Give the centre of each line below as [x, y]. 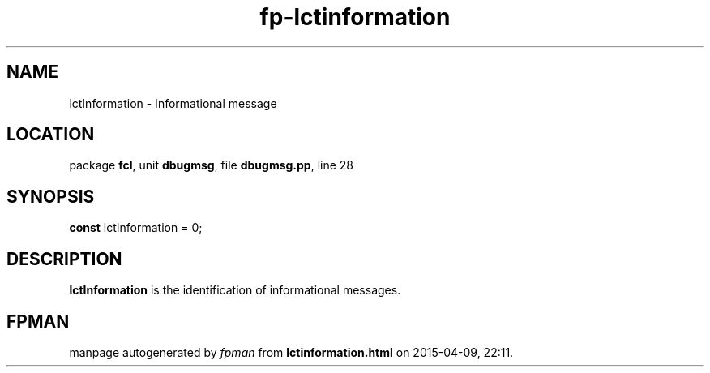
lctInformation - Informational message [173, 103]
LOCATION [51, 135]
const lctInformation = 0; [136, 228]
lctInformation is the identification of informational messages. [235, 290]
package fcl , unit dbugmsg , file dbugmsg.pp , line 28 [212, 165]
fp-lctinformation [355, 17]
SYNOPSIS [51, 196]
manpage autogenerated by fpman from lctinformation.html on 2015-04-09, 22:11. [291, 352]
